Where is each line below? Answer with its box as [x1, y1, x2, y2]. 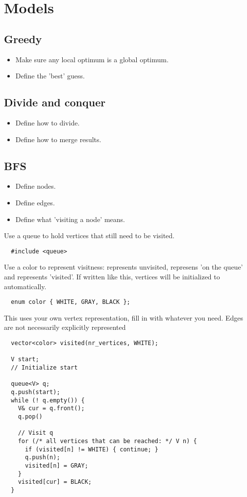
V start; [11, 356, 39, 363]
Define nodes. [15, 181, 56, 191]
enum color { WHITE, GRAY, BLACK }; [11, 298, 130, 306]
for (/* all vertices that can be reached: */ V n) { [18, 437, 197, 445]
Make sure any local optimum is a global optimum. [15, 54, 169, 64]
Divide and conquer [4, 95, 106, 110]
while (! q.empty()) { [11, 397, 85, 404]
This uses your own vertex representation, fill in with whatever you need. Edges [4, 312, 244, 323]
